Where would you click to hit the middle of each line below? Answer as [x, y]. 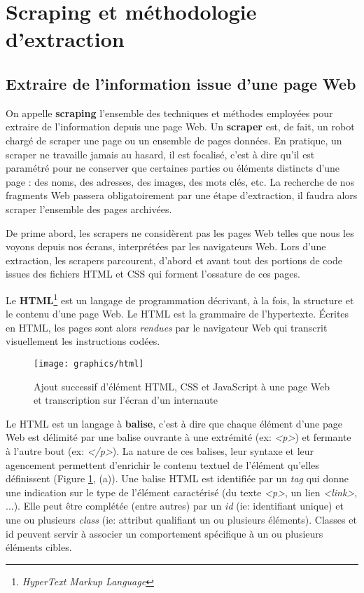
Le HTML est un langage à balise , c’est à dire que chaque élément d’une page [174, 423]
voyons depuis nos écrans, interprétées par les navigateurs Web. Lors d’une [166, 246]
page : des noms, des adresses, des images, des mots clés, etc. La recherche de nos [180, 181]
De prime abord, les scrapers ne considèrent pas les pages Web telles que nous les [180, 232]
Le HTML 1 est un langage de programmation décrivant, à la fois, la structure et [180, 299]
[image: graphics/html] [89, 363]
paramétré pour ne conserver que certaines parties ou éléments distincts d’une [173, 168]
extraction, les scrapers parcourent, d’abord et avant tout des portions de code [174, 260]
